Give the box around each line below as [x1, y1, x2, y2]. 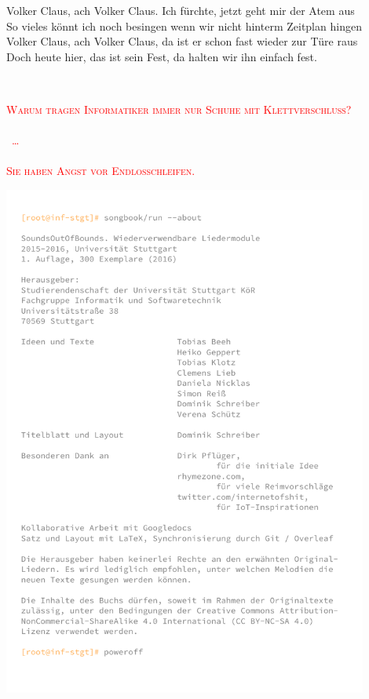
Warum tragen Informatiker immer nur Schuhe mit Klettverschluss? [6, 100, 352, 117]
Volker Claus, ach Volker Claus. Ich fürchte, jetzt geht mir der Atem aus [6, 2, 355, 18]
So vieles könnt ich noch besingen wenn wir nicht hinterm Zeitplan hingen [6, 17, 362, 34]
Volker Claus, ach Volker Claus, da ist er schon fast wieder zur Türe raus [6, 33, 358, 49]
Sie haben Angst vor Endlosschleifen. [6, 162, 195, 179]
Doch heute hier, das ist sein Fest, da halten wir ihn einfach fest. [6, 48, 317, 64]
